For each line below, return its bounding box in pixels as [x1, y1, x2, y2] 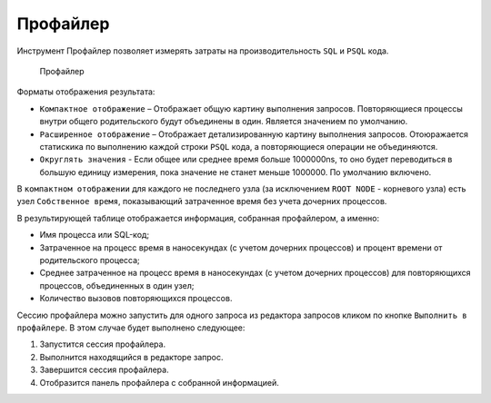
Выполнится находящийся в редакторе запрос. [39, 351, 224, 362]
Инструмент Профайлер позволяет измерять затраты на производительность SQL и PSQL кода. [16, 45, 389, 56]
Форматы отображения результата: [16, 86, 155, 97]
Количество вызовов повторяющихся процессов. [39, 293, 233, 304]
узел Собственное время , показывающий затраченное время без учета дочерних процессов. [16, 196, 387, 207]
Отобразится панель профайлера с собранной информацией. [39, 377, 279, 388]
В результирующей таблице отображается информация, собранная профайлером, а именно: [16, 212, 380, 223]
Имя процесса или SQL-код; [39, 230, 150, 241]
